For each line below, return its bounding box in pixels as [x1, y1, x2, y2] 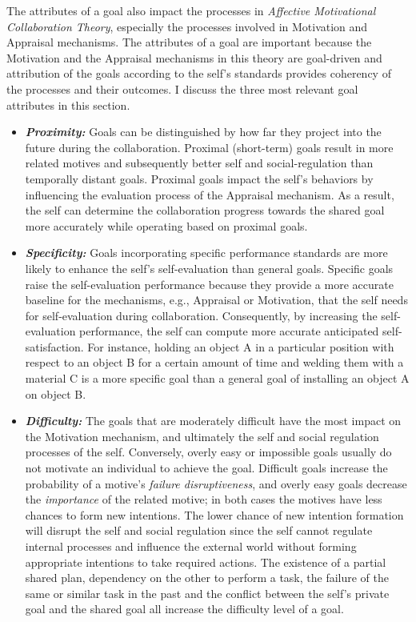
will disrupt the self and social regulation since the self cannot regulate [25, 522, 373, 539]
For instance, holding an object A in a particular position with [87, 338, 394, 355]
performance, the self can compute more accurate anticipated [79, 323, 379, 339]
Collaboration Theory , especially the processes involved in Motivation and [6, 18, 368, 34]
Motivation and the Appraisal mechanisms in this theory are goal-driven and [6, 49, 382, 66]
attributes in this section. [6, 96, 130, 113]
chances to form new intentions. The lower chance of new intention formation [25, 506, 404, 523]
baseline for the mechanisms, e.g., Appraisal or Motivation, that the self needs [25, 291, 408, 308]
